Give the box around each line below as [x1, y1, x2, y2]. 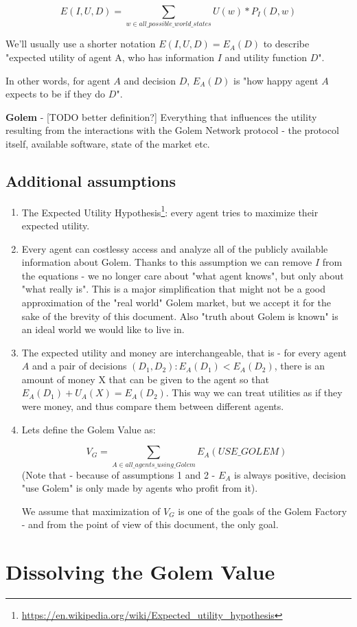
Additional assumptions [5, 170, 176, 191]
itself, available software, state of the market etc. [5, 136, 210, 150]
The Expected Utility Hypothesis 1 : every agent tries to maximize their [21, 203, 319, 219]
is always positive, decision [234, 467, 346, 481]
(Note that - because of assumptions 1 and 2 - [21, 467, 216, 481]
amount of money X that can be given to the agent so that [21, 372, 269, 386]
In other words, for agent [5, 73, 111, 87]
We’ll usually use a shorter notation [5, 36, 156, 51]
